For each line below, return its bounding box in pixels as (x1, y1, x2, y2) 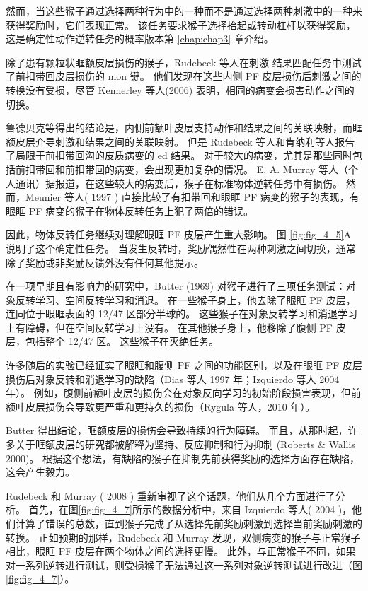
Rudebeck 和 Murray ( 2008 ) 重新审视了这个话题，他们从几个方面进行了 (6, 488, 335, 503)
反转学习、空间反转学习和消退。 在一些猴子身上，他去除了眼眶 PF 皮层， (15, 292, 356, 307)
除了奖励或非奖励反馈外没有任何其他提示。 (6, 254, 204, 269)
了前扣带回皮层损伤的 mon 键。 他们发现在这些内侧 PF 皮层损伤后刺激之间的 (6, 69, 362, 83)
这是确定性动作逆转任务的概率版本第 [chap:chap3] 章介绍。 (6, 31, 274, 46)
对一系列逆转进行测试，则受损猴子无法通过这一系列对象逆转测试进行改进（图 (6, 557, 362, 572)
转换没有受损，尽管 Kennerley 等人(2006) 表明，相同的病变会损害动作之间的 (6, 82, 355, 97)
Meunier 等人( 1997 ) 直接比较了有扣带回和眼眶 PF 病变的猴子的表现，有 (25, 189, 360, 204)
